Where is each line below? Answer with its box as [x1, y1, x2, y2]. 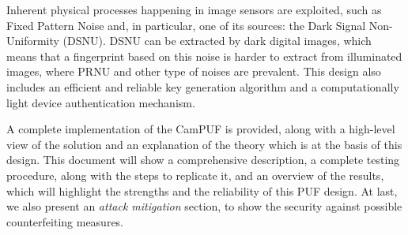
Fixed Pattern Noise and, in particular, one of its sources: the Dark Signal [6, 17, 366, 33]
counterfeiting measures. [6, 213, 124, 229]
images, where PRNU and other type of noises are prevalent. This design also [6, 63, 381, 80]
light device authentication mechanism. [6, 94, 195, 110]
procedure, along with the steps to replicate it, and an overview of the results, [6, 166, 384, 183]
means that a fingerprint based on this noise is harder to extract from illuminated [6, 47, 402, 64]
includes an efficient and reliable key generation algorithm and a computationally [6, 78, 399, 95]
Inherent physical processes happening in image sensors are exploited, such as [6, 2, 382, 17]
